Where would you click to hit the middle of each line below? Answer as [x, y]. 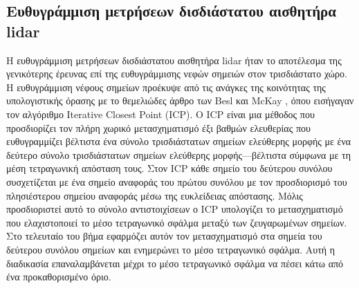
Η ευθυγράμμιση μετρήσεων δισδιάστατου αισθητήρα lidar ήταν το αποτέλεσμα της [174, 60]
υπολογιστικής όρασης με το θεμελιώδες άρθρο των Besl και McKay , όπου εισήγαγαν [180, 100]
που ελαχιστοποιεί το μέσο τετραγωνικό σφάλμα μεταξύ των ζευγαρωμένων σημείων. [177, 222]
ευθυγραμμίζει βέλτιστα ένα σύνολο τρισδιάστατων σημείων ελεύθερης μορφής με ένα [179, 141]
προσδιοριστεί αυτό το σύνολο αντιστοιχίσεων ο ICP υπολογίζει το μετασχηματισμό [175, 209]
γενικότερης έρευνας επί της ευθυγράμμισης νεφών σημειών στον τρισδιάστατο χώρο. [177, 74]
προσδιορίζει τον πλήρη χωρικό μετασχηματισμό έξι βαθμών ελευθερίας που [158, 127]
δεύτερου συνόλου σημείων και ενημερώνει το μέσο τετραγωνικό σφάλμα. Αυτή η [171, 249]
